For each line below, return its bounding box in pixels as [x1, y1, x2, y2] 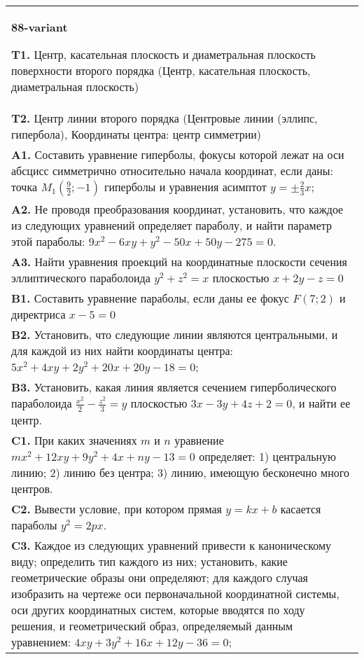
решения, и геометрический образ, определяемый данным [11, 617, 293, 634]
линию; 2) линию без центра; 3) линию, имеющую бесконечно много [11, 464, 349, 480]
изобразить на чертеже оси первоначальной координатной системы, [11, 585, 339, 602]
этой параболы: [11, 233, 85, 249]
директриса [11, 306, 66, 322]
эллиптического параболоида [11, 270, 150, 286]
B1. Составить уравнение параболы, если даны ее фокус [11, 290, 289, 306]
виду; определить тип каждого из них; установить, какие [11, 553, 288, 569]
